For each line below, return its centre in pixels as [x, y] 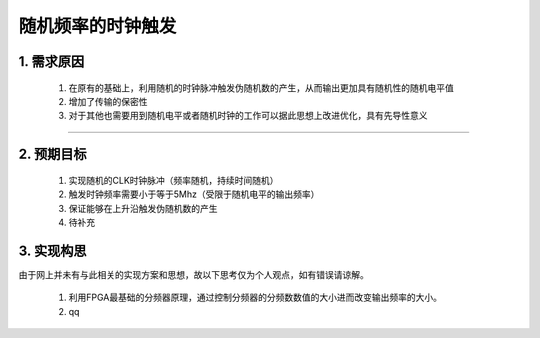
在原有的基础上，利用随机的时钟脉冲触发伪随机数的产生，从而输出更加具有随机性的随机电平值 [261, 87]
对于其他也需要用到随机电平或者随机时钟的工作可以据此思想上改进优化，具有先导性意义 [248, 116]
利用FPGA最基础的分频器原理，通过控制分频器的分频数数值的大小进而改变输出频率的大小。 [255, 297]
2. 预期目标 [52, 154]
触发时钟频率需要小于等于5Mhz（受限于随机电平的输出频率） [194, 194]
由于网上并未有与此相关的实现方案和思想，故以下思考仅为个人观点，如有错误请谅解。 [193, 274]
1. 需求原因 [51, 61]
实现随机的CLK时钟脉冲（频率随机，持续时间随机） [173, 180]
